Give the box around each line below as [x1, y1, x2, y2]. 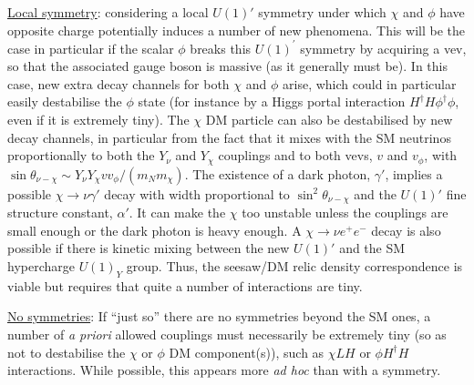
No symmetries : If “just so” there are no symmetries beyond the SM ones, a [7, 307, 431, 326]
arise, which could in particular [283, 74, 457, 93]
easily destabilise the [7, 92, 122, 111]
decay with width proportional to [104, 184, 290, 203]
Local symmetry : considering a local [7, 3, 209, 21]
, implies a [385, 164, 443, 183]
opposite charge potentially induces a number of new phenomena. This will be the [7, 20, 465, 39]
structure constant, [7, 203, 113, 222]
